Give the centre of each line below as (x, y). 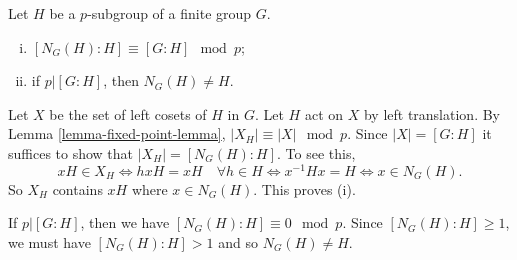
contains (77, 188)
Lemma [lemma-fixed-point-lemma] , (117, 133)
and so (238, 241)
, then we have (125, 222)
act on (324, 113)
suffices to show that (71, 152)
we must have (49, 241)
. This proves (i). (304, 188)
